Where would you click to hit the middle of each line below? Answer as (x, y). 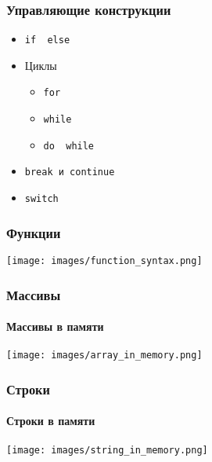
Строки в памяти (51, 421)
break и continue (70, 172)
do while (69, 146)
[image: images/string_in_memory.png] (107, 450)
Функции (34, 232)
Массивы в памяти (55, 326)
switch (41, 199)
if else (47, 40)
